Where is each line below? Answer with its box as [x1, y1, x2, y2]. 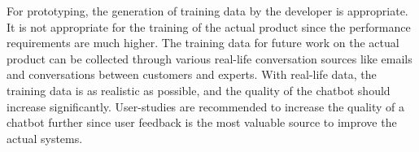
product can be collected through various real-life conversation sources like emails [7, 50, 412, 67]
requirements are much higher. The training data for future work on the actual [7, 34, 399, 51]
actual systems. [7, 129, 83, 146]
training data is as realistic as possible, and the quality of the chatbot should [7, 81, 391, 98]
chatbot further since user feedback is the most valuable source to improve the [7, 114, 397, 131]
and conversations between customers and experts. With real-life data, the [7, 66, 377, 83]
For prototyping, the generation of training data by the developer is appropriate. [7, 2, 408, 19]
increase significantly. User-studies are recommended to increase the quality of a [7, 98, 405, 115]
